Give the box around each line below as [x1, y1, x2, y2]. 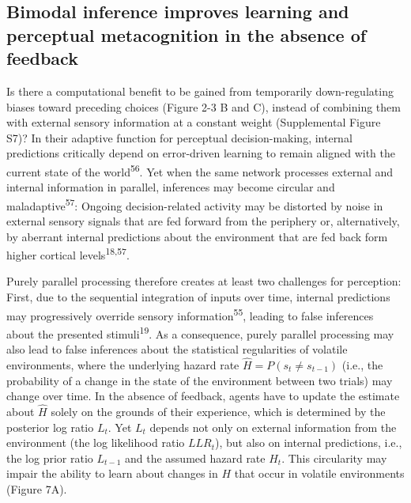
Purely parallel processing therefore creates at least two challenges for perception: [6, 273, 402, 289]
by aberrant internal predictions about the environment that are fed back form [6, 228, 388, 244]
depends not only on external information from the [149, 418, 397, 435]
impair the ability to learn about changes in [6, 465, 218, 482]
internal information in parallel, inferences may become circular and [6, 179, 335, 195]
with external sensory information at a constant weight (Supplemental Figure [6, 114, 381, 130]
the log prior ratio [6, 449, 93, 466]
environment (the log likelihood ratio [6, 434, 185, 451]
